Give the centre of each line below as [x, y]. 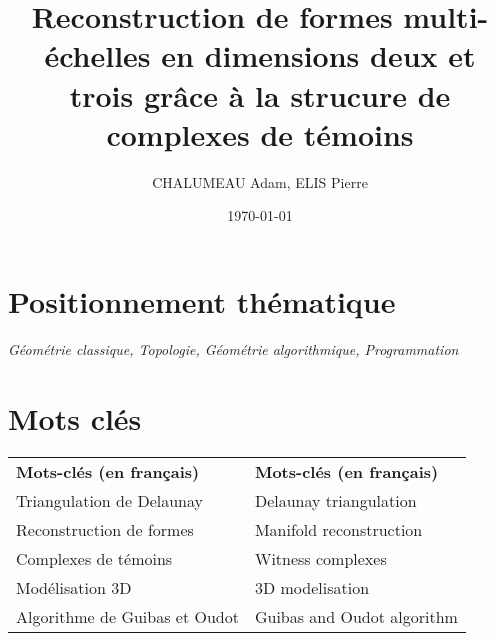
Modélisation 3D [74, 587]
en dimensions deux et [318, 55]
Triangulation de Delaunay [109, 500]
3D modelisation [312, 587]
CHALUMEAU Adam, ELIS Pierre [260, 181]
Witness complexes [320, 558]
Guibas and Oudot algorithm [356, 616]
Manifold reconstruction [338, 529]
